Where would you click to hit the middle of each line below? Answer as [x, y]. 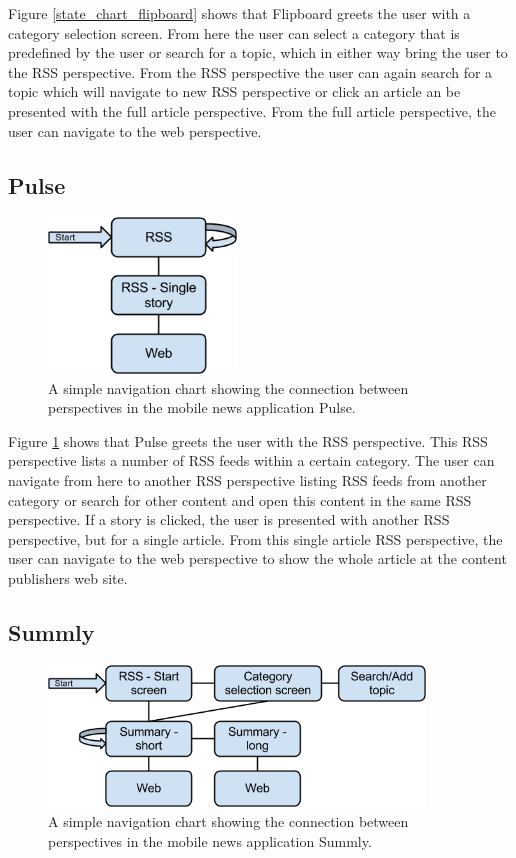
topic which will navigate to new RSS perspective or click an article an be [234, 91]
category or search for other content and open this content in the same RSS [240, 499]
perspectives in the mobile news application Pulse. [202, 407]
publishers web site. [68, 577]
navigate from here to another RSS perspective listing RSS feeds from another [247, 479]
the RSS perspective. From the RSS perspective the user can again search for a [250, 71]
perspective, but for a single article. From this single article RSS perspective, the [255, 538]
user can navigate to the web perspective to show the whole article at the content [257, 558]
